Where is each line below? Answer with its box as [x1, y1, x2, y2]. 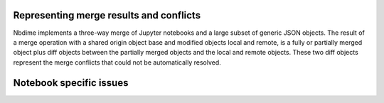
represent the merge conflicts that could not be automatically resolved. [13, 58, 222, 67]
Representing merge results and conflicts [13, 9, 201, 21]
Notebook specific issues [13, 77, 129, 89]
